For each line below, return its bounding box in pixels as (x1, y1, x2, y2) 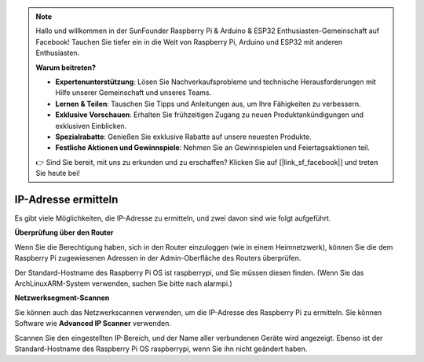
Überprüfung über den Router (14, 228, 114, 237)
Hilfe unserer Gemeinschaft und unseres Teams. (55, 88, 212, 97)
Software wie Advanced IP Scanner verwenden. (14, 319, 172, 328)
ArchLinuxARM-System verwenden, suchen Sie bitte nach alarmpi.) (14, 279, 233, 288)
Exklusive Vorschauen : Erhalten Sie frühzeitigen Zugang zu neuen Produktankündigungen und (55, 110, 364, 119)
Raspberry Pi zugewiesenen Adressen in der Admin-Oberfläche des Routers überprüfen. (14, 254, 302, 263)
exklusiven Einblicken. (55, 121, 127, 130)
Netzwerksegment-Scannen (14, 293, 110, 302)
